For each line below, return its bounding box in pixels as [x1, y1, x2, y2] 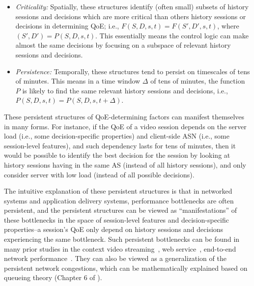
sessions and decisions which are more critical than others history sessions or [15, 11, 246, 21]
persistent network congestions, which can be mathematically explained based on [4, 262, 248, 273]
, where [217, 21, 239, 31]
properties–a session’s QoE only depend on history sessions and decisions [4, 224, 224, 234]
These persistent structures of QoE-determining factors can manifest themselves [4, 111, 245, 121]
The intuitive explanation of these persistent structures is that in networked [4, 186, 232, 196]
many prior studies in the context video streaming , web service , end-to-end [4, 243, 236, 254]
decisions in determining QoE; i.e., [15, 21, 119, 31]
